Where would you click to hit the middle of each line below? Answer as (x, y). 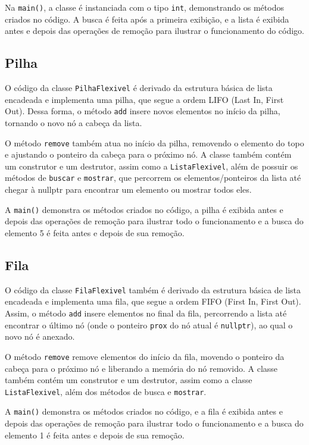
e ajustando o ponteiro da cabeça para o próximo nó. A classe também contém (148, 154)
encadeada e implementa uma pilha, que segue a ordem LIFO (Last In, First (144, 99)
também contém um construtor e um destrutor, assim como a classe (129, 380)
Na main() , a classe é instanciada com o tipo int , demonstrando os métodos (144, 7)
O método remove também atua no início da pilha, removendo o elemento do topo (154, 142)
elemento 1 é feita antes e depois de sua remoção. (95, 435)
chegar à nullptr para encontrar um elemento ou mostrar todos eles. (128, 189)
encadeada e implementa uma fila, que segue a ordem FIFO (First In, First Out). (153, 301)
